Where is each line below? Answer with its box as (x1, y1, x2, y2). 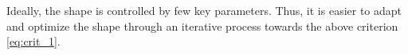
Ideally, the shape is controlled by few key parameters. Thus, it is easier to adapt (6, 2, 402, 18)
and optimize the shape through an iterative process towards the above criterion (6, 17, 398, 34)
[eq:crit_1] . (6, 33, 61, 49)
